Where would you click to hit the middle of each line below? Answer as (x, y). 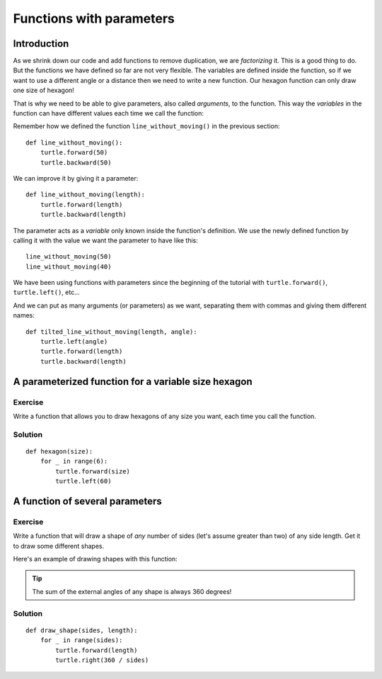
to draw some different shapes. (59, 546)
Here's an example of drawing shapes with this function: (95, 559)
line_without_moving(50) (69, 257)
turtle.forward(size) (93, 471)
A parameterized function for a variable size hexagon (133, 382)
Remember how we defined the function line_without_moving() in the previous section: (146, 126)
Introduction (41, 44)
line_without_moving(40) (69, 266)
